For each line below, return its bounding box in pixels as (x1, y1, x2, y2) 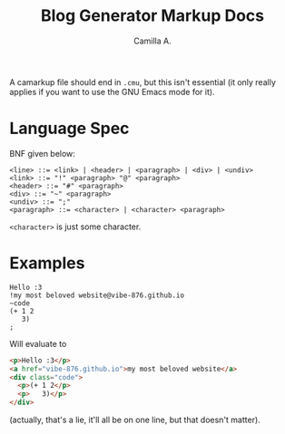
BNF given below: (9, 148, 75, 159)
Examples (9, 253, 85, 274)
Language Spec (9, 119, 130, 139)
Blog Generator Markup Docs (40, 5, 265, 26)
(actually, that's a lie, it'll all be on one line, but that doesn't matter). (9, 414, 260, 426)
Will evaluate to (9, 338, 67, 349)
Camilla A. (133, 35, 172, 46)
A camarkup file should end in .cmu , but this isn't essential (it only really (9, 76, 277, 87)
